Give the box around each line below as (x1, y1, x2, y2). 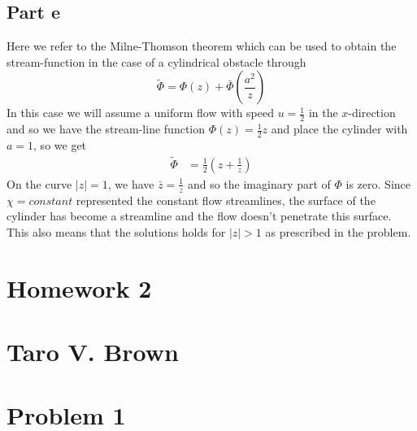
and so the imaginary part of (187, 175, 331, 192)
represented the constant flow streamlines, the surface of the (76, 191, 376, 208)
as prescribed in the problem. (265, 223, 411, 240)
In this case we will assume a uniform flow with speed (7, 104, 274, 121)
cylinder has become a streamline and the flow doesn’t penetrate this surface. (7, 207, 392, 224)
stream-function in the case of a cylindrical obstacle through (7, 53, 306, 70)
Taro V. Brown (7, 335, 179, 368)
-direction (348, 104, 396, 121)
